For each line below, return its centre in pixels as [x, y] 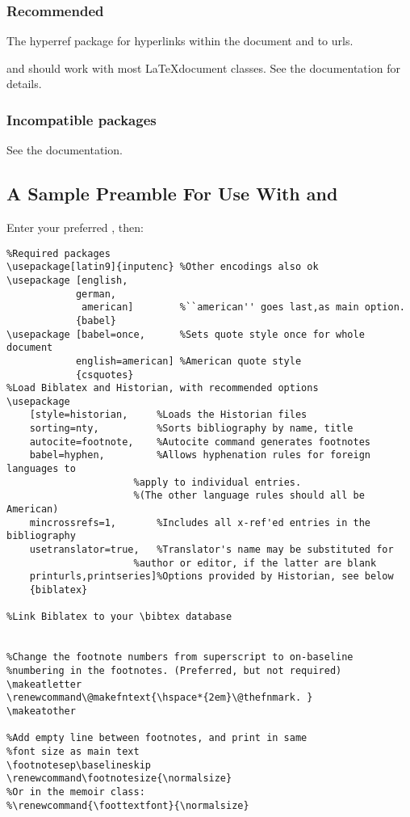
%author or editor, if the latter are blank [255, 563]
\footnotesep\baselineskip [79, 765]
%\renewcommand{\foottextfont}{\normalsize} [128, 805]
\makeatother [41, 711]
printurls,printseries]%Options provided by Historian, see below [211, 577]
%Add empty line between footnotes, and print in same [157, 738]
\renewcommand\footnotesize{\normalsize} [119, 779]
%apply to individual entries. [218, 482]
